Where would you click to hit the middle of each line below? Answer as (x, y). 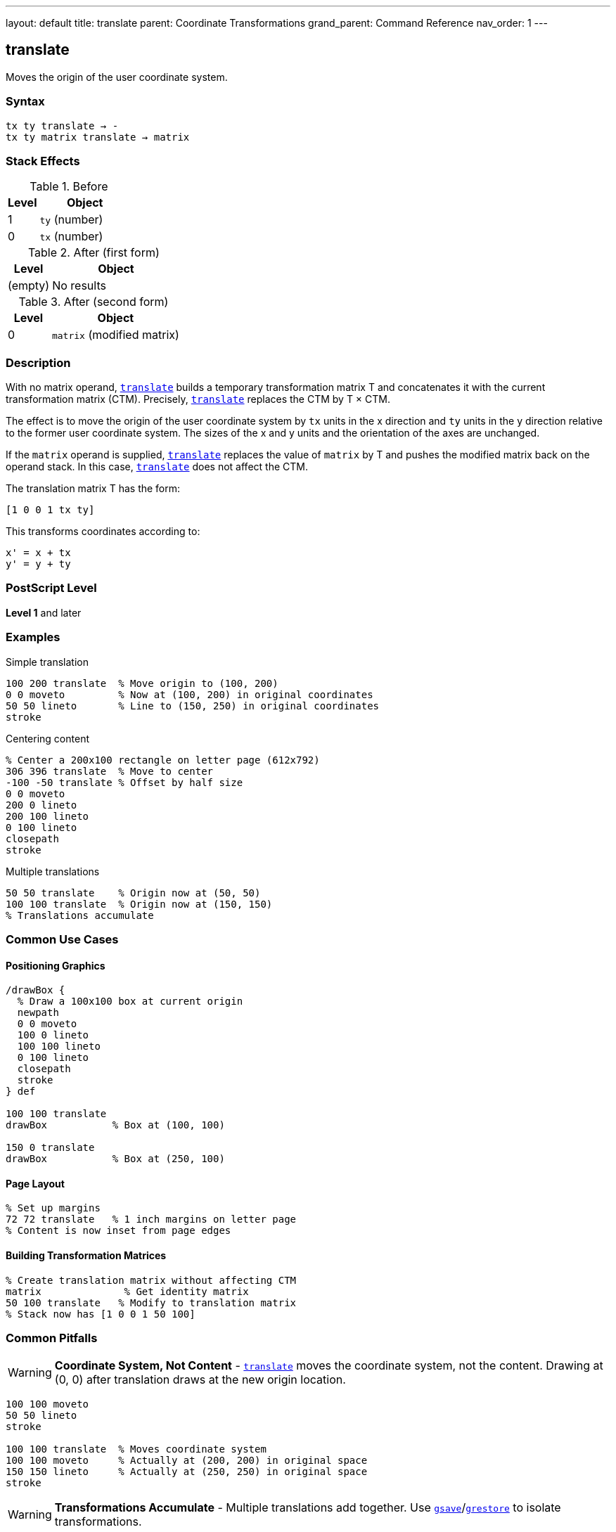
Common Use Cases (62, 939)
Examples (33, 637)
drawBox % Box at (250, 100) (115, 1159)
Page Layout (35, 1183)
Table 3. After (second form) (94, 302)
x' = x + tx (38, 553)
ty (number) (71, 220)
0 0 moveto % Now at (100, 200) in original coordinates (190, 694)
